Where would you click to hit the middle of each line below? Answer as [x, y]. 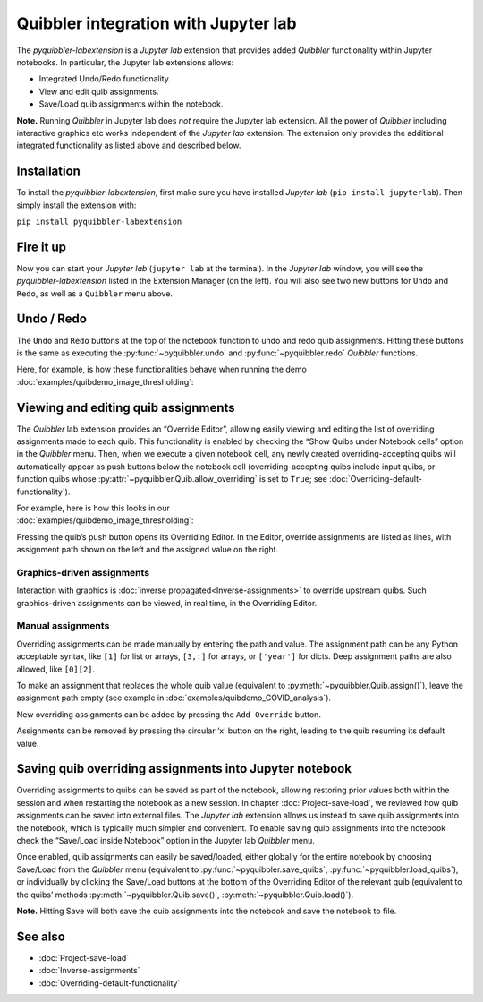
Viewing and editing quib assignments [126, 407]
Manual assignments [63, 626]
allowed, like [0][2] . [56, 669]
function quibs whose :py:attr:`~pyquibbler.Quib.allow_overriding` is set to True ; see [172, 479]
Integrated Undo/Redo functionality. [105, 79]
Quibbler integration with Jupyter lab [157, 23]
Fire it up [42, 247]
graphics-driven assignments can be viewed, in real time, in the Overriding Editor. [167, 603]
